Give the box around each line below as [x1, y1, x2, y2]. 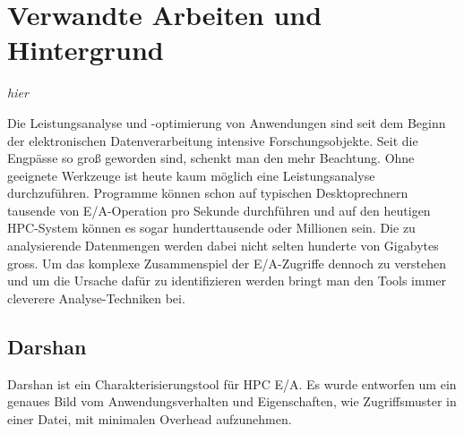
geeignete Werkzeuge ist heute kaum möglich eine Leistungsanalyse [7, 166, 375, 184]
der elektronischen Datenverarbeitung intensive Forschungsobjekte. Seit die [7, 131, 418, 149]
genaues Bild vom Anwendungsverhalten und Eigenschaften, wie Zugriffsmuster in [7, 392, 457, 411]
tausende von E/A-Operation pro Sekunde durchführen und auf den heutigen [7, 200, 431, 219]
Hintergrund [7, 31, 164, 68]
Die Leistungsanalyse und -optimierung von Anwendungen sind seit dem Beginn [7, 113, 446, 132]
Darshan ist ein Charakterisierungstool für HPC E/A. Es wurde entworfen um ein [7, 374, 457, 393]
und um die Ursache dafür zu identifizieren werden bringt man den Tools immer [7, 271, 447, 290]
